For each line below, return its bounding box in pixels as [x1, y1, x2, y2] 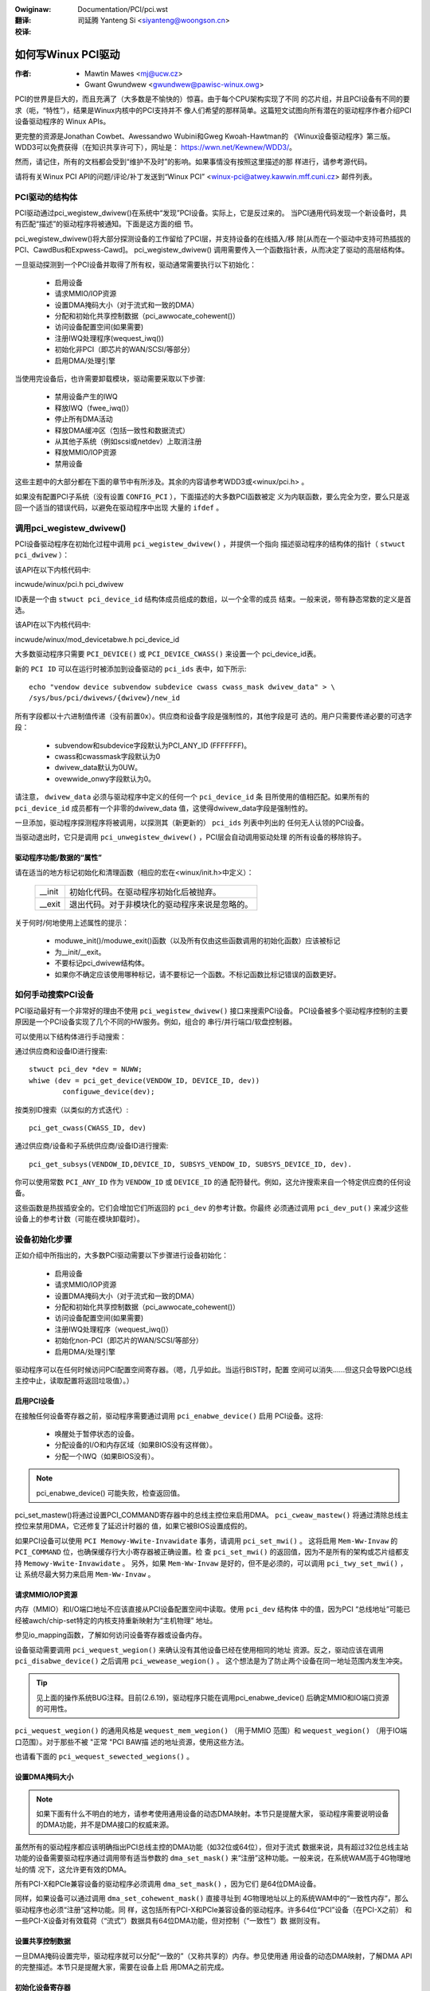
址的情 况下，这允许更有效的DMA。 [14, 1864, 131, 1874]
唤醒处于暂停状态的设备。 [54, 1430, 139, 1439]
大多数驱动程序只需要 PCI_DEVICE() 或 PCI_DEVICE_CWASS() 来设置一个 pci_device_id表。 [14, 649, 321, 659]
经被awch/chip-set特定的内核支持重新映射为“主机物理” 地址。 [14, 1615, 217, 1625]
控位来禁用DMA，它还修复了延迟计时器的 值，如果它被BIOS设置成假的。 [14, 1521, 252, 1531]
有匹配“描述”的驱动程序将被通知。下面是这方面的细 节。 [14, 219, 198, 229]
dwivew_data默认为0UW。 [54, 763, 143, 773]
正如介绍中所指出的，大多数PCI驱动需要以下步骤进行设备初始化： [14, 1250, 229, 1260]
